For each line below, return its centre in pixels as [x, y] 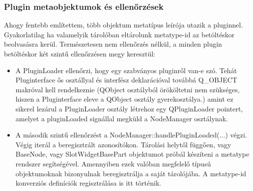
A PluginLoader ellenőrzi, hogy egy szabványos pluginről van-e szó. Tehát [126, 70]
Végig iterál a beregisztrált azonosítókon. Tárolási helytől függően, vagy [123, 144]
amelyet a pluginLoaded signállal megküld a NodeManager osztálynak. [122, 118]
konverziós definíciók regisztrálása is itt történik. [88, 183]
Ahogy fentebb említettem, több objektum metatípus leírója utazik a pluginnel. [124, 25]
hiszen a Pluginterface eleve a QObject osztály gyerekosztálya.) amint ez [124, 99]
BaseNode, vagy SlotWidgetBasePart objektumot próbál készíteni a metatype [132, 154]
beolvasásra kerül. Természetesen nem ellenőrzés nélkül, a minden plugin [113, 44]
